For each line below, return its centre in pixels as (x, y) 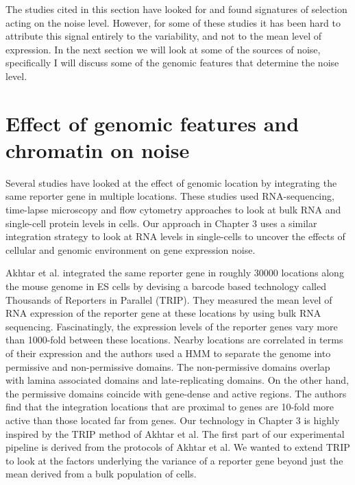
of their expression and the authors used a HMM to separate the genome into (168, 353)
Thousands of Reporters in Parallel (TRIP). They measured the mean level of (169, 299)
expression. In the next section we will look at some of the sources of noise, (163, 49)
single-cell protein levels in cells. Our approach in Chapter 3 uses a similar (161, 223)
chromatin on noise (98, 149)
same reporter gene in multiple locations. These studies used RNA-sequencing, (170, 196)
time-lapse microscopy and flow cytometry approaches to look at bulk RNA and (173, 210)
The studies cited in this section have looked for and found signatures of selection (176, 9)
